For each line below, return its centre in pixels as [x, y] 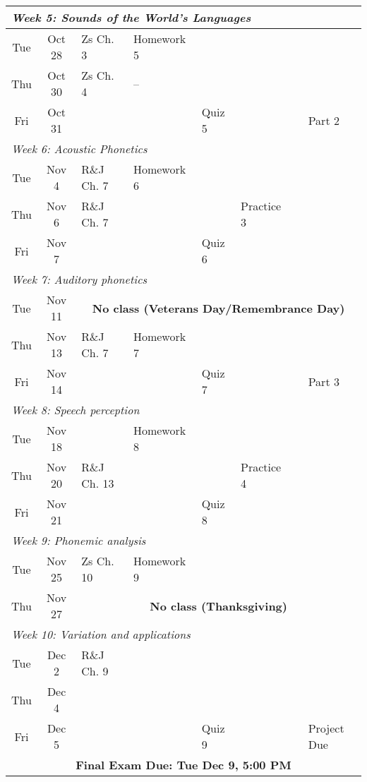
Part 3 [324, 381]
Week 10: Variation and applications [101, 634]
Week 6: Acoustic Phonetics [79, 149]
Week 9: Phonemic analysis [79, 540]
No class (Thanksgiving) [218, 606]
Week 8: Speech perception [76, 410]
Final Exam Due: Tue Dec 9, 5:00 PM [183, 765]
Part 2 [324, 120]
